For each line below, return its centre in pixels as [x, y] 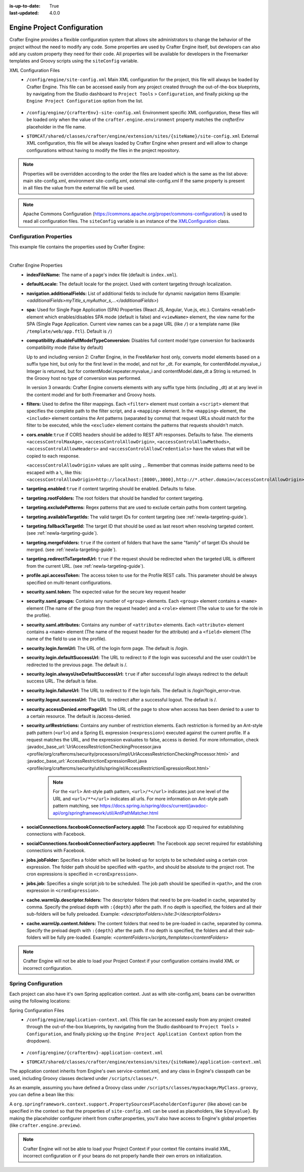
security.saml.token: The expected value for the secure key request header [106, 592]
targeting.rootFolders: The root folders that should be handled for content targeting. [115, 498]
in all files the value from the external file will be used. [79, 188]
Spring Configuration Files [37, 1010]
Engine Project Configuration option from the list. [85, 101]
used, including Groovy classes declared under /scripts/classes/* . [84, 1078]
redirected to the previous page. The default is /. [77, 665]
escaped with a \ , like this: [54, 472]
